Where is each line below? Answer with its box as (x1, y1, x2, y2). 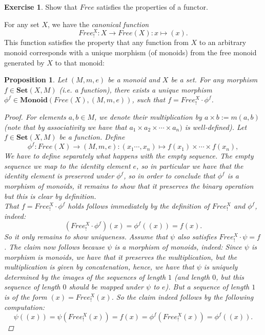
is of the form (4, 291, 47, 302)
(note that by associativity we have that (4, 121, 127, 132)
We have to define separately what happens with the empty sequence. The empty (4, 150, 254, 161)
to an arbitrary (199, 37, 247, 48)
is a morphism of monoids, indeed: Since (114, 241, 242, 252)
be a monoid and (108, 74, 160, 85)
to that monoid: (55, 57, 105, 68)
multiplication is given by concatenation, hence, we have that (4, 261, 194, 272)
